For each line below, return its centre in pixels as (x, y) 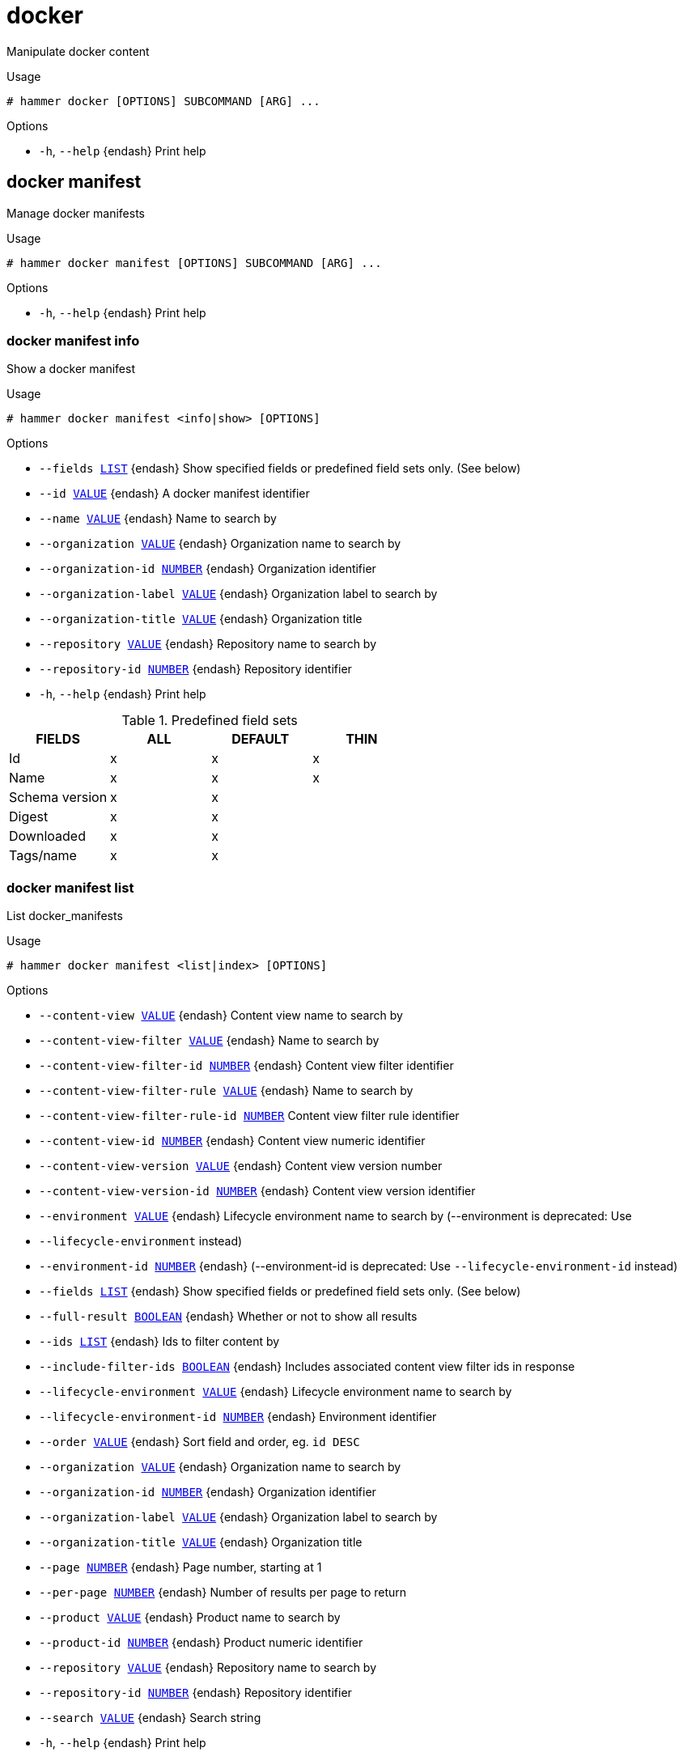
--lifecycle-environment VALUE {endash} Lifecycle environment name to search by (276, 1392)
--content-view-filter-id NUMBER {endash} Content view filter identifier (246, 1066)
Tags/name (43, 856)
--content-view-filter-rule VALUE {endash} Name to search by (226, 1091)
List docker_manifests (65, 916)
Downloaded (47, 836)
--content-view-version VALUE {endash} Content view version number (241, 1166)
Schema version (58, 797)
